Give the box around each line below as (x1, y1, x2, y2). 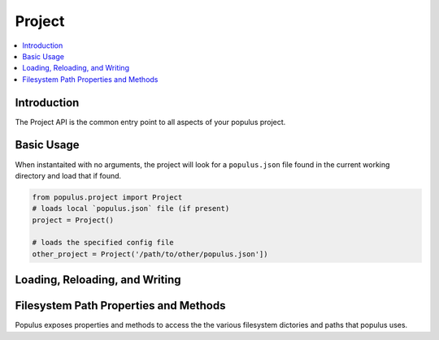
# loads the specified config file (32, 238, 174, 247)
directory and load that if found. (15, 170, 122, 180)
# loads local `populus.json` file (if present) (32, 204, 230, 213)
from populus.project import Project (32, 192, 183, 202)
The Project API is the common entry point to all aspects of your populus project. (15, 117, 286, 127)
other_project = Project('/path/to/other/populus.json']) (32, 249, 268, 259)
